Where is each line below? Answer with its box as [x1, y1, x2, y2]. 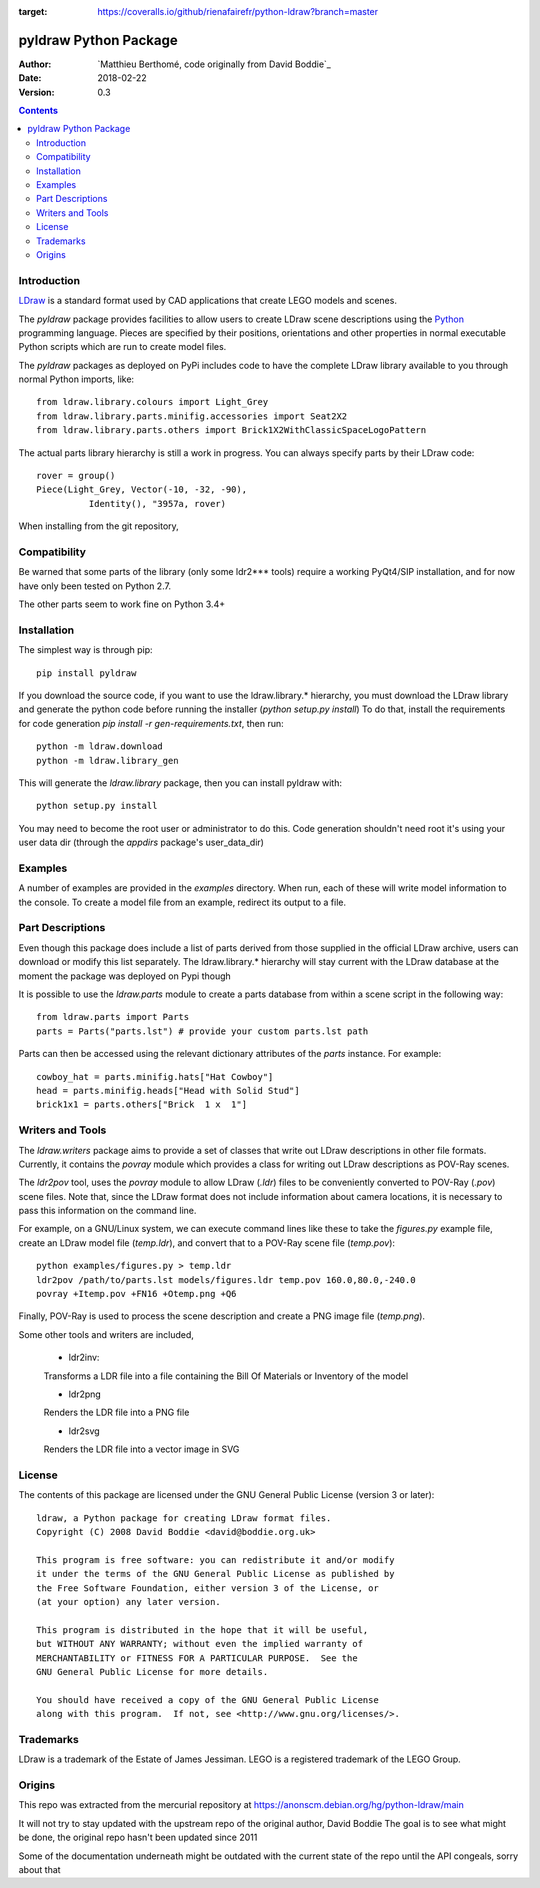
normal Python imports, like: [18, 373, 135, 385]
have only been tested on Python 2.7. [18, 580, 172, 592]
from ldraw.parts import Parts [36, 1011, 190, 1023]
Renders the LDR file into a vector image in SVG [43, 1443, 240, 1455]
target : [18, 6, 48, 17]
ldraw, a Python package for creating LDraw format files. [36, 1512, 332, 1524]
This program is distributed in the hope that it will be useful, [36, 1624, 369, 1635]
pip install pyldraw [36, 667, 137, 679]
